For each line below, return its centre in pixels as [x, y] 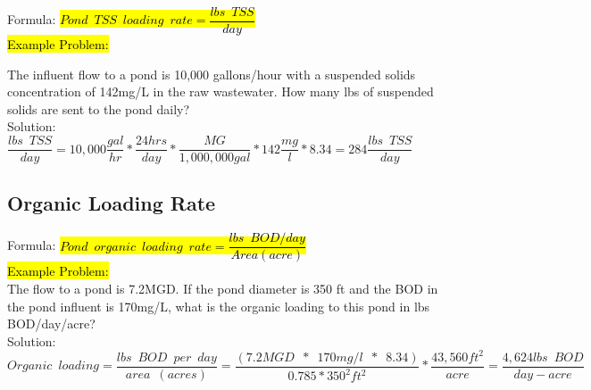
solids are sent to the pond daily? [99, 108]
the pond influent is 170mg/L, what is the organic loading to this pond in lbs [219, 306]
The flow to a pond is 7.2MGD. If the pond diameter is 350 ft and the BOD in [223, 288]
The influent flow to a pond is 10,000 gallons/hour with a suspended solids [212, 74]
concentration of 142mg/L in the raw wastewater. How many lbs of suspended [221, 91]
